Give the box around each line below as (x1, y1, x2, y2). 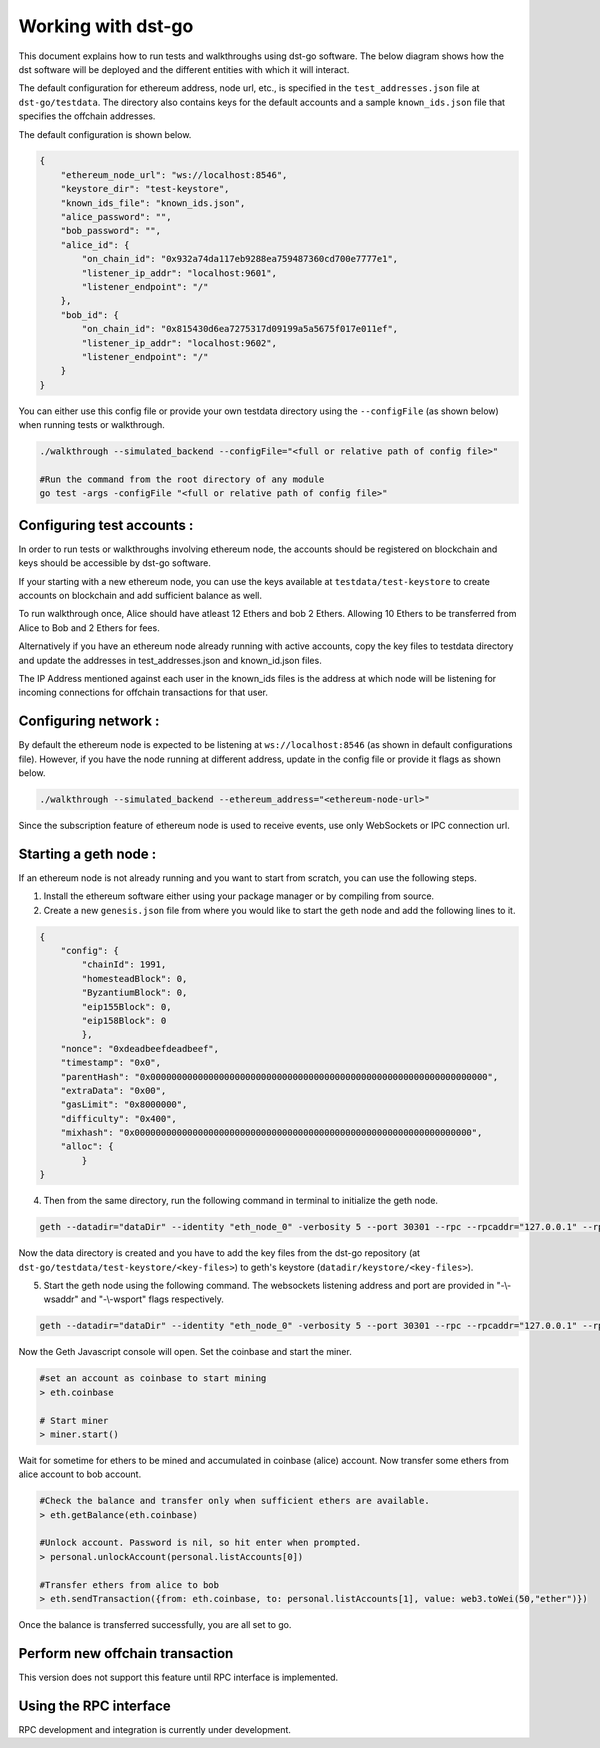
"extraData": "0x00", (60, 1085, 167, 1096)
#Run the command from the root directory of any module (39, 473, 325, 485)
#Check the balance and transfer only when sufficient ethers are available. (39, 1495, 430, 1507)
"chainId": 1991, (81, 959, 167, 970)
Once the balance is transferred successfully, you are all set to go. (18, 1618, 292, 1630)
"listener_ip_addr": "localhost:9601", (81, 267, 277, 279)
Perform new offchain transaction (18, 1645, 234, 1662)
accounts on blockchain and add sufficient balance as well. (18, 589, 262, 601)
